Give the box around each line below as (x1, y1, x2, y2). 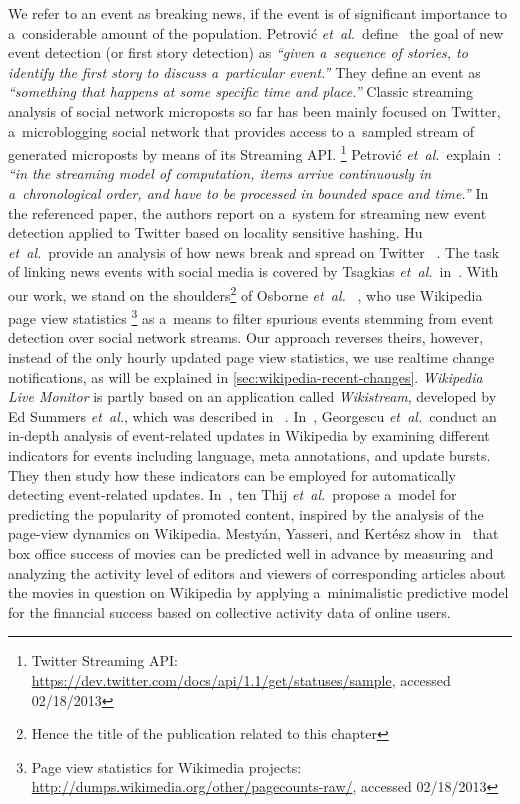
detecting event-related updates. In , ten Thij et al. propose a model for (8, 484, 457, 505)
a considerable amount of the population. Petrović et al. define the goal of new (8, 22, 504, 43)
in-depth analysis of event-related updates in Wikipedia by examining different (8, 425, 490, 446)
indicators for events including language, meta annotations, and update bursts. (8, 445, 491, 466)
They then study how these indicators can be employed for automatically (8, 464, 456, 485)
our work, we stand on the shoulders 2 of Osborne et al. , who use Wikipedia (8, 281, 483, 305)
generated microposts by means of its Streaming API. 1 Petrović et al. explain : (8, 141, 502, 164)
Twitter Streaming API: (31, 650, 178, 671)
